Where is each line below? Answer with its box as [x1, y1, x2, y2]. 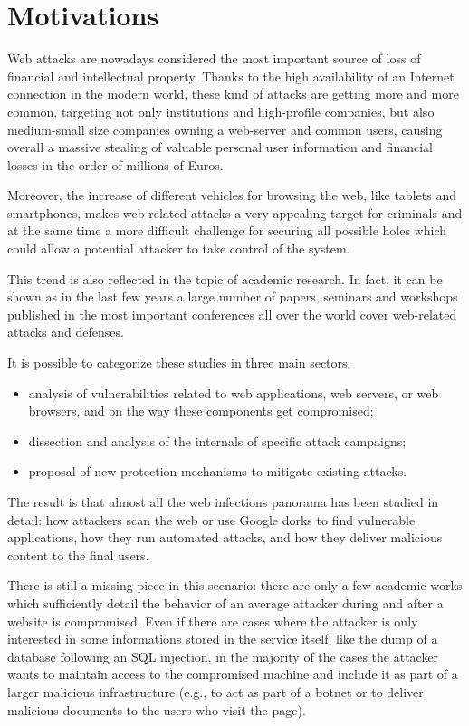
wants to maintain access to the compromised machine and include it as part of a [7, 664, 458, 683]
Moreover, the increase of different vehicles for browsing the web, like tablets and [7, 186, 456, 205]
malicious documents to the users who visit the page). [7, 700, 306, 719]
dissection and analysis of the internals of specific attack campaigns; [28, 431, 407, 450]
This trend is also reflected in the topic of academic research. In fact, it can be [7, 269, 443, 288]
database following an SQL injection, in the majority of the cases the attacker [7, 646, 439, 665]
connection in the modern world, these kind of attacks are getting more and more [7, 84, 459, 103]
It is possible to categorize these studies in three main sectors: [7, 353, 351, 372]
